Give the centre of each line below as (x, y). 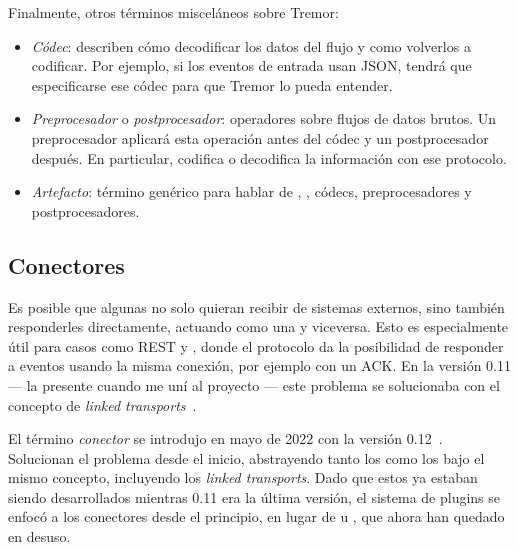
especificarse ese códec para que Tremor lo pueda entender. (212, 84)
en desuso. (39, 536)
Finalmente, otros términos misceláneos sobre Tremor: (173, 12)
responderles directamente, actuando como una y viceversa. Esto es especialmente (258, 326)
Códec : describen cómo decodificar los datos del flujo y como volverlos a (251, 45)
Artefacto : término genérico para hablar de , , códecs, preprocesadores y (251, 191)
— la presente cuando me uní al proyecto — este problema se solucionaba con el (254, 384)
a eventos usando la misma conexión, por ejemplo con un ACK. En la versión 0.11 (260, 365)
